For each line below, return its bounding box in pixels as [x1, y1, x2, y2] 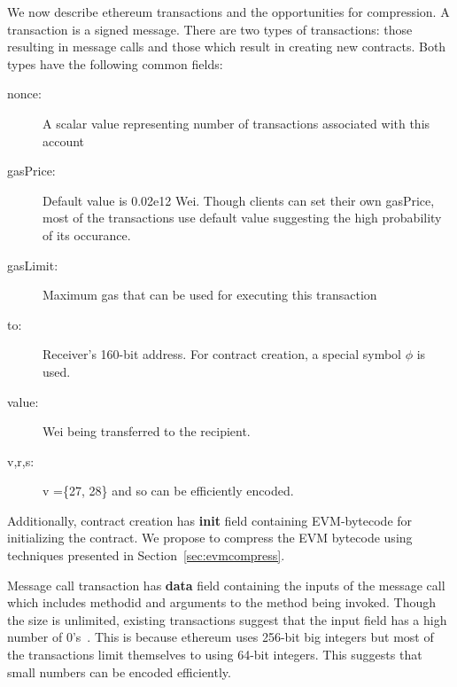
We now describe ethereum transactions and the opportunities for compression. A [7, 3, 450, 20]
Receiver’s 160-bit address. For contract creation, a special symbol [43, 345, 401, 363]
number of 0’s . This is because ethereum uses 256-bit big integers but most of [7, 628, 434, 646]
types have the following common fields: [7, 54, 223, 73]
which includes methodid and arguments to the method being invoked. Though [7, 593, 437, 612]
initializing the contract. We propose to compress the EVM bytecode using [7, 528, 413, 547]
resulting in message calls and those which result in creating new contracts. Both [7, 37, 446, 56]
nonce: [7, 84, 42, 103]
